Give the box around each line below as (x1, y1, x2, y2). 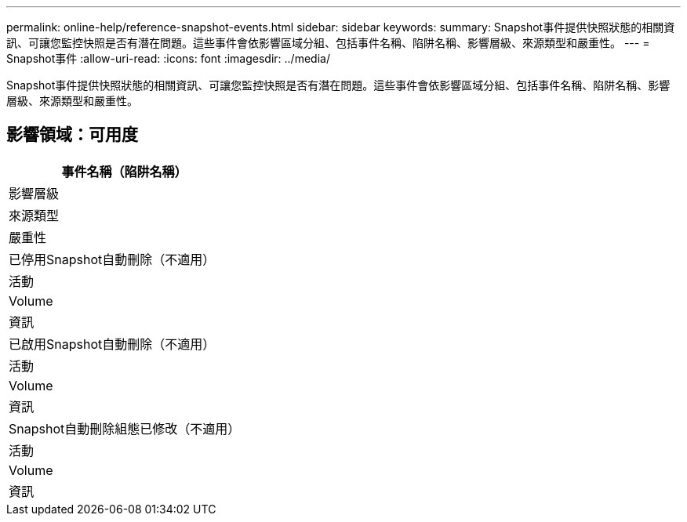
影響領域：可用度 (6, 125, 138, 145)
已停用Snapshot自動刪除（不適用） (9, 251, 216, 267)
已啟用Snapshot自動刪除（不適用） (9, 335, 216, 352)
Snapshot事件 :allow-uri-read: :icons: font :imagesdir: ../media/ (6, 52, 330, 65)
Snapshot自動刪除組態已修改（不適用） (9, 420, 241, 437)
